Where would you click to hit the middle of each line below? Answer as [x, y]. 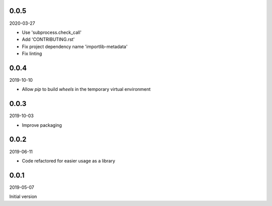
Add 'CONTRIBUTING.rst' [48, 39]
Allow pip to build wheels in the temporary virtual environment [86, 89]
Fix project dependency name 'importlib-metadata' [75, 46]
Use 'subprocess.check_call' [52, 32]
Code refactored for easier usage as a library [69, 161]
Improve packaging [42, 125]
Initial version [23, 196]
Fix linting [32, 54]
